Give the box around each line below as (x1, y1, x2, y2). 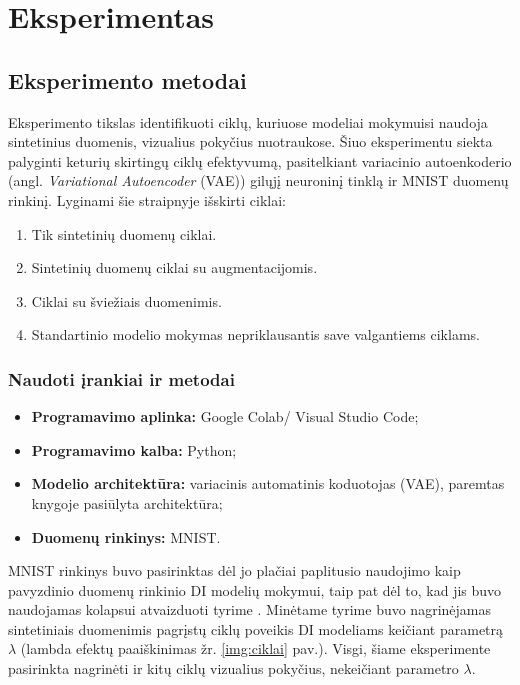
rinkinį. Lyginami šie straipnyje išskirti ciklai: (8, 189, 286, 210)
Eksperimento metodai (8, 64, 247, 95)
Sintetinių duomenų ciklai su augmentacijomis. (31, 257, 318, 278)
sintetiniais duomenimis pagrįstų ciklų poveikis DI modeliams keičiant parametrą (8, 618, 504, 639)
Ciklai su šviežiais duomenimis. (31, 290, 222, 311)
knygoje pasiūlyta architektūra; (31, 492, 223, 513)
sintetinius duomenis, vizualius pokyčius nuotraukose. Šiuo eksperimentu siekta (8, 131, 493, 152)
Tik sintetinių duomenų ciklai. (31, 223, 217, 244)
